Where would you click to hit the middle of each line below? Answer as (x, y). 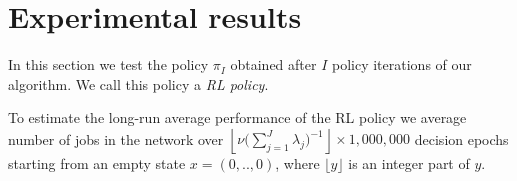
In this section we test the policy (108, 64)
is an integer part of (409, 162)
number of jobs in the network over (116, 138)
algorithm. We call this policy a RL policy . (138, 83)
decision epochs (461, 138)
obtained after (273, 64)
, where (297, 162)
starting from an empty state (97, 162)
